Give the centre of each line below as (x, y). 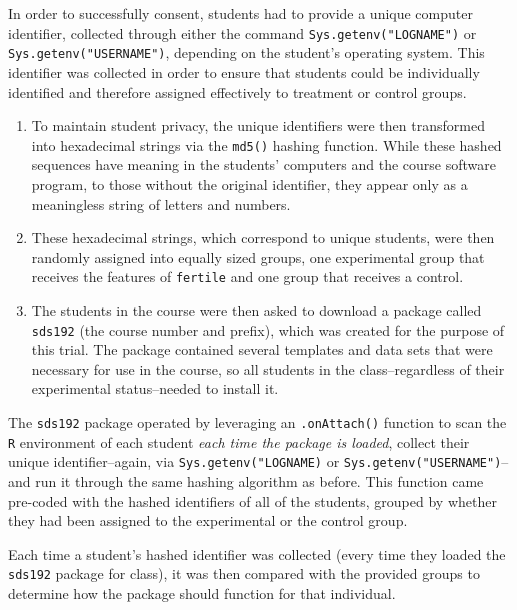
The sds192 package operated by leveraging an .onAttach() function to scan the (257, 422)
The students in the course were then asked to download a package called (256, 309)
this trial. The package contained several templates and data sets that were (262, 349)
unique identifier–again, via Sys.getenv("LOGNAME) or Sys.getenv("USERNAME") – (258, 461)
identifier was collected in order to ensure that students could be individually (244, 71)
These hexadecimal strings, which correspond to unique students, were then (263, 237)
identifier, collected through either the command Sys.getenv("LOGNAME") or (242, 32)
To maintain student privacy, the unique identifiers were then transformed (258, 125)
